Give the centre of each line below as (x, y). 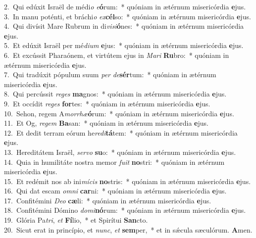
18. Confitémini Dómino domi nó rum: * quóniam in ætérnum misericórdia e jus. (125, 210)
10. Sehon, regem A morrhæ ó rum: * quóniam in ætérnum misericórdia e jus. (119, 113)
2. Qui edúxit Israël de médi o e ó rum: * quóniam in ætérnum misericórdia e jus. (125, 6)
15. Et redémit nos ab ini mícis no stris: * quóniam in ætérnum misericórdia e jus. (128, 181)
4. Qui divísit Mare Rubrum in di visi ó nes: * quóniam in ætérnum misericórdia (124, 26)
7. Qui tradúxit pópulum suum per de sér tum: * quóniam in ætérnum (110, 74)
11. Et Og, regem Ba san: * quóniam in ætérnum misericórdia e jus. (106, 123)
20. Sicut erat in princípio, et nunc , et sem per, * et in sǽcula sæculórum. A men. (128, 229)
